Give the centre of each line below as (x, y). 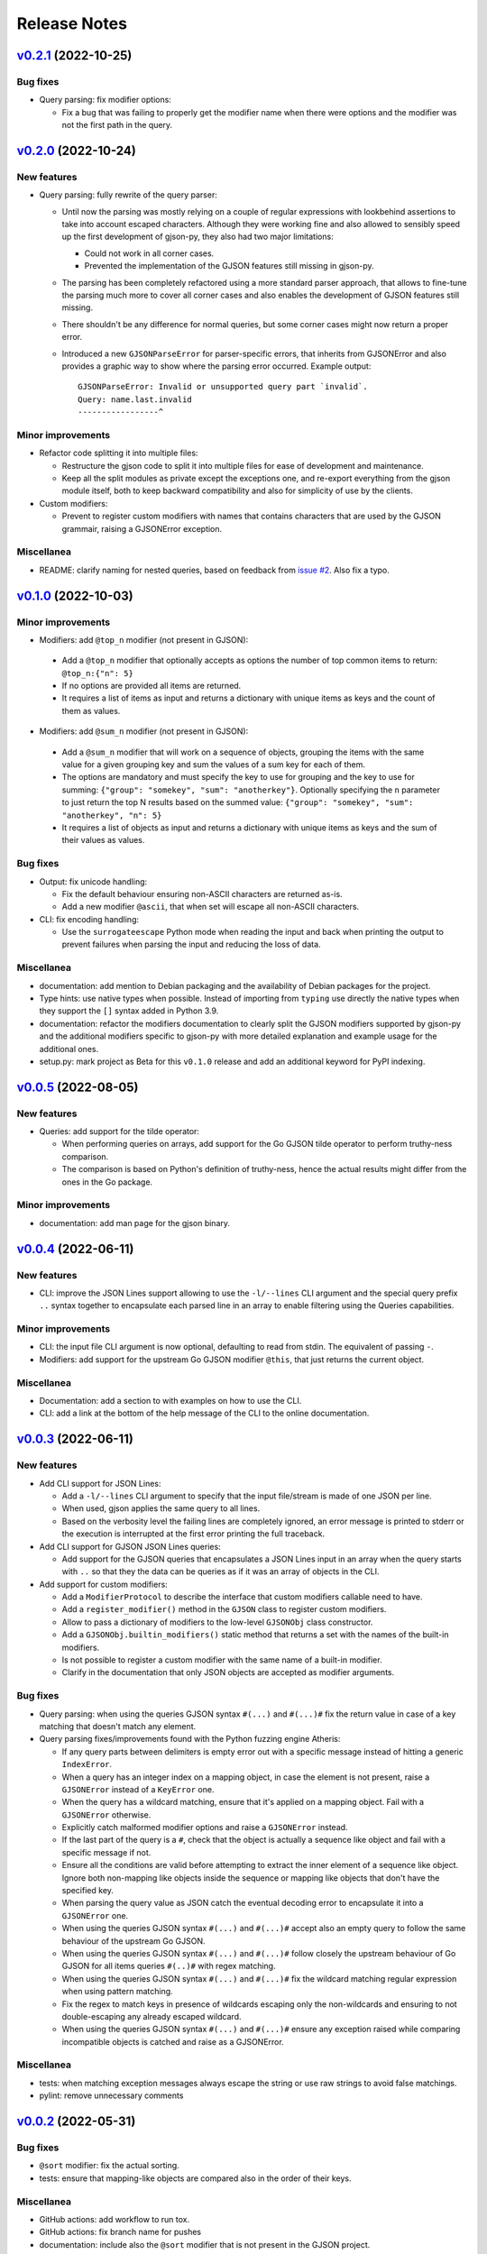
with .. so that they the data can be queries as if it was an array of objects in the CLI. (221, 1571)
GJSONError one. (95, 1915)
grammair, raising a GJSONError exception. (142, 528)
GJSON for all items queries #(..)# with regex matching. (169, 1966)
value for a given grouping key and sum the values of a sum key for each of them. (213, 765)
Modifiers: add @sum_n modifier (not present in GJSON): (144, 731)
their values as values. (103, 840)
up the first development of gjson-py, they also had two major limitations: (198, 237)
